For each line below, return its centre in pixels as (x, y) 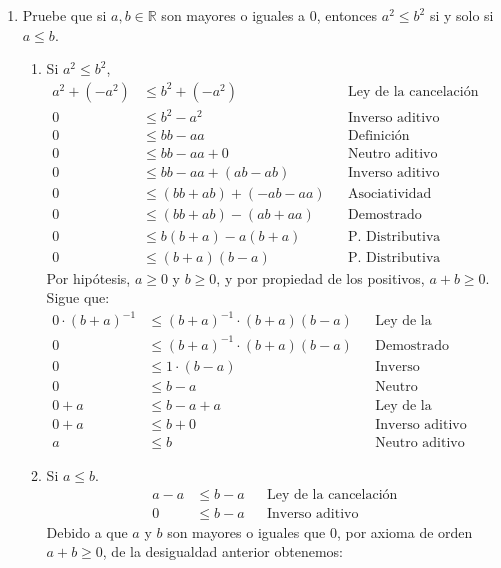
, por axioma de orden (404, 531)
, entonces (347, 15)
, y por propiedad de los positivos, (320, 277)
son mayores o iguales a (233, 15)
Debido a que (87, 531)
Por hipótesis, (88, 277)
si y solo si (461, 15)
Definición (379, 136)
